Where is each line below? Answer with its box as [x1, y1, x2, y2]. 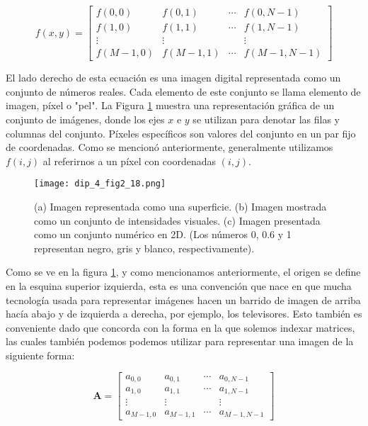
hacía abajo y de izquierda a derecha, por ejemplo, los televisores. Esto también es [6, 306, 362, 321]
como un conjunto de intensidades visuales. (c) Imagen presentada [34, 213, 321, 228]
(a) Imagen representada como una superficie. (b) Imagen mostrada [34, 198, 327, 213]
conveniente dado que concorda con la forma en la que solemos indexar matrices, [6, 320, 355, 335]
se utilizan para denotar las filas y [192, 111, 340, 126]
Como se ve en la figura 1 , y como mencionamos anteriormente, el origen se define [6, 264, 361, 279]
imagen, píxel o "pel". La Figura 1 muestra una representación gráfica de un [6, 98, 335, 113]
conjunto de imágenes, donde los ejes [6, 111, 165, 126]
